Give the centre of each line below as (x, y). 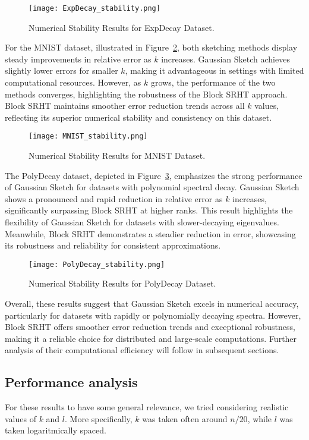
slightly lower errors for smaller (62, 70)
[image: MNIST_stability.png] (88, 136)
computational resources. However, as (73, 82)
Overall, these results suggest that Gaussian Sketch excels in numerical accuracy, (152, 304)
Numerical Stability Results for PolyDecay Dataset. (122, 283)
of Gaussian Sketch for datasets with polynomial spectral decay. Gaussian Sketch (152, 187)
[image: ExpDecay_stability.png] (94, 8)
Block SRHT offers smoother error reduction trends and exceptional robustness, (150, 327)
